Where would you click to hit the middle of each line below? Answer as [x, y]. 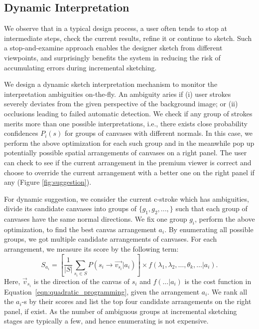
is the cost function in [218, 281]
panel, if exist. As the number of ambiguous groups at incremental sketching [121, 311]
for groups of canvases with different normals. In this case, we [159, 133]
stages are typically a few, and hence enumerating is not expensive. [106, 321]
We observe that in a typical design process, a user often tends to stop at [116, 28]
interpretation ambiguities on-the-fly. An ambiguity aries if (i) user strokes [118, 94]
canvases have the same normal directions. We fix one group [96, 219]
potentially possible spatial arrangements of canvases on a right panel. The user [126, 153]
